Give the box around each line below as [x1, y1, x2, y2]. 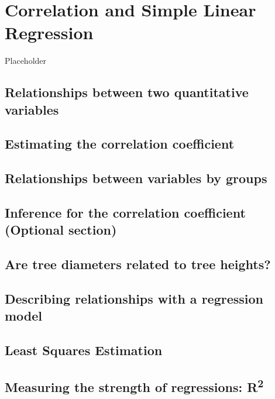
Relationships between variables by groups [5, 169, 267, 187]
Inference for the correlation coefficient [5, 204, 246, 222]
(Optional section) [5, 221, 117, 239]
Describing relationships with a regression [5, 289, 264, 307]
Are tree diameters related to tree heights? [5, 255, 271, 273]
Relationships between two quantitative [5, 83, 249, 101]
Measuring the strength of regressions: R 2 [5, 375, 264, 395]
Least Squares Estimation [5, 341, 163, 359]
